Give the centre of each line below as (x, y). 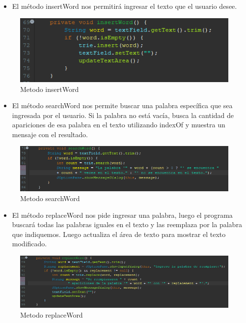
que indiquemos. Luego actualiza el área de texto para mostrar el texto (119, 234)
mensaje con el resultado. (50, 134)
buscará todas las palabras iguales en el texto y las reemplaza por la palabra (127, 224)
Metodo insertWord (50, 89)
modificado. (29, 244)
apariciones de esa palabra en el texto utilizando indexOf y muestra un (119, 125)
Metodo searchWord (50, 198)
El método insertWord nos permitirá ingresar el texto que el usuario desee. (124, 6)
